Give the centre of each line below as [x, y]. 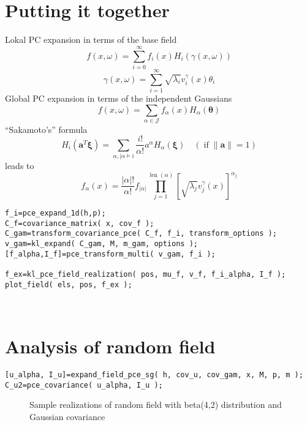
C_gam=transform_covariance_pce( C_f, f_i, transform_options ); [141, 234]
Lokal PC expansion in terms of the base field [91, 39]
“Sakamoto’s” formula [46, 129]
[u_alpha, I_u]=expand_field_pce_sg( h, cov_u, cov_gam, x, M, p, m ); [154, 374]
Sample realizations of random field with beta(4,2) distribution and [156, 404]
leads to [20, 166]
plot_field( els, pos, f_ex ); [69, 284]
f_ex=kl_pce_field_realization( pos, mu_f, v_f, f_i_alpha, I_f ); [146, 274]
